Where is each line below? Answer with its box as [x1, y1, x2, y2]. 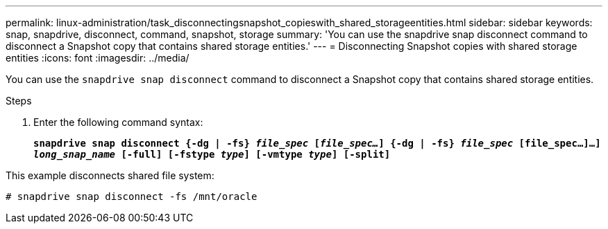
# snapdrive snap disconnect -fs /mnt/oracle [6, 191, 257, 202]
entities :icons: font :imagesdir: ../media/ [6, 52, 189, 64]
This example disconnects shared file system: [6, 170, 214, 181]
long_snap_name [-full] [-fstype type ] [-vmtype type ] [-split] [33, 149, 391, 160]
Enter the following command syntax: [33, 116, 203, 128]
